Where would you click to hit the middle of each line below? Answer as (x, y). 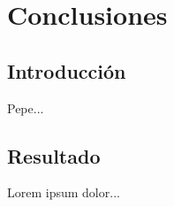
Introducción (67, 70)
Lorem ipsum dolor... (64, 192)
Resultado (54, 155)
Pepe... (26, 107)
